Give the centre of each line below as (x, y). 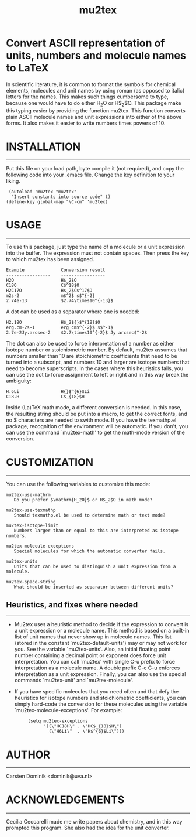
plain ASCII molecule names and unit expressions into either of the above (94, 117)
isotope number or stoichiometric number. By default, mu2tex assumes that (97, 350)
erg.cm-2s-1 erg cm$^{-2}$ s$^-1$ (60, 327)
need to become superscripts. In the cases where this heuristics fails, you (95, 368)
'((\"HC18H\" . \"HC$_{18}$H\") (83, 726)
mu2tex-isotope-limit (32, 525)
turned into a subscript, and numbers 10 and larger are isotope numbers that (98, 362)
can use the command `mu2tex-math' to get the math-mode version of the (95, 432)
